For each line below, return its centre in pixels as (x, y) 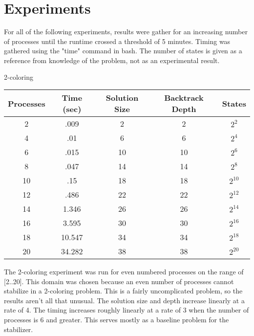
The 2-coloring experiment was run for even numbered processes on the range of (124, 272)
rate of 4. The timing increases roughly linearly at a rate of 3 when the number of (127, 310)
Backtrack (184, 98)
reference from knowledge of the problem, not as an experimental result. (112, 60)
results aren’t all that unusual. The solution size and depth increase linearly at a (124, 300)
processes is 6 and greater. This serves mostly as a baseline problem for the (116, 320)
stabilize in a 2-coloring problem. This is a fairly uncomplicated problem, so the (123, 291)
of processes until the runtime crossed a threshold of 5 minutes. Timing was (117, 41)
